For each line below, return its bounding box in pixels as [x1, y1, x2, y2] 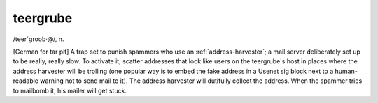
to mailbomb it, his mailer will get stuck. [13, 86, 127, 95]
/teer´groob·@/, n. [13, 35, 64, 43]
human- [335, 67, 358, 75]
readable [13, 77, 38, 85]
